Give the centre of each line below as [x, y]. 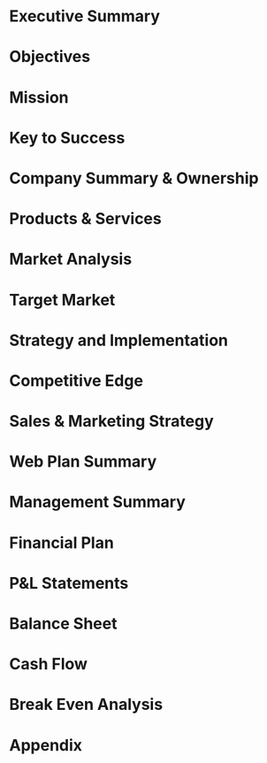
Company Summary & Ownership [134, 178]
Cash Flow [49, 664]
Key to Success [67, 138]
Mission [39, 97]
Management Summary [97, 502]
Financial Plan [62, 543]
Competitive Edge [76, 380]
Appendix [46, 745]
